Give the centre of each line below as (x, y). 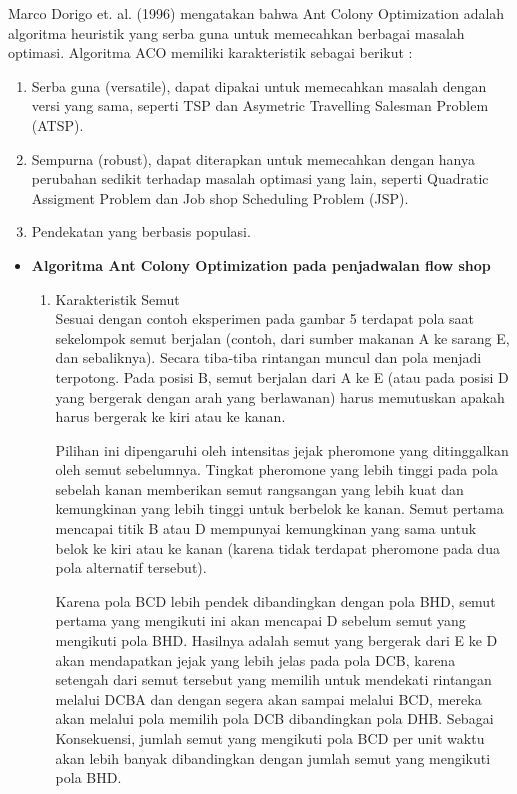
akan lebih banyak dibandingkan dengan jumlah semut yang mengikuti (273, 757)
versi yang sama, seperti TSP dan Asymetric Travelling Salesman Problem (260, 105)
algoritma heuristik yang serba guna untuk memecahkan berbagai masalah (236, 32)
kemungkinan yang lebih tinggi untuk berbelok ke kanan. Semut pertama (279, 508)
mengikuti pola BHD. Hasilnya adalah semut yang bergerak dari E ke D (276, 640)
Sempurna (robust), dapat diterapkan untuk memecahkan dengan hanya (253, 158)
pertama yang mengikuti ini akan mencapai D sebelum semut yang (260, 620)
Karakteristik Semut (117, 298)
